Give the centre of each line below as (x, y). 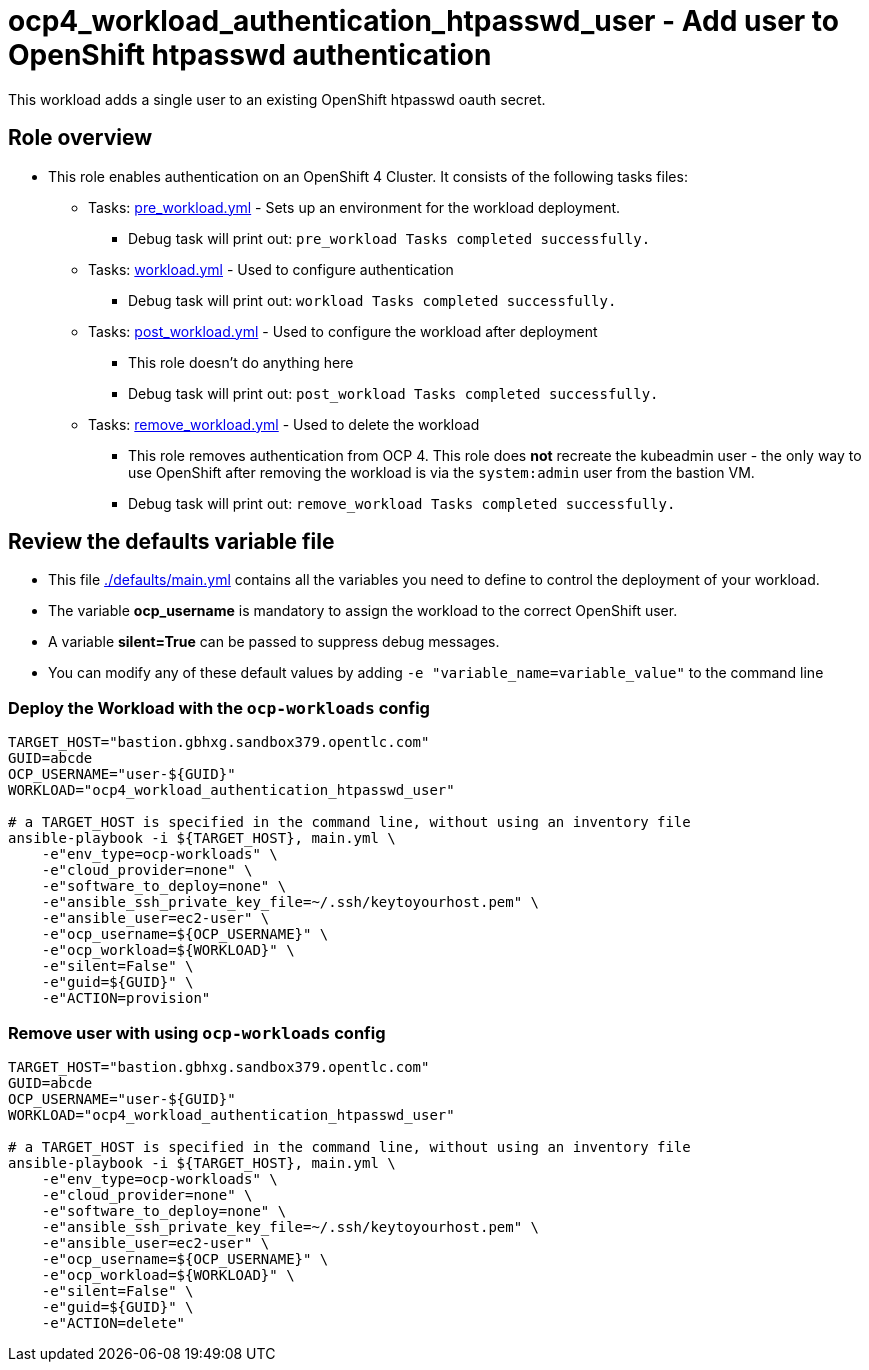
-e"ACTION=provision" (126, 998)
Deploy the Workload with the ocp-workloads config (219, 707)
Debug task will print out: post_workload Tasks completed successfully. (393, 393)
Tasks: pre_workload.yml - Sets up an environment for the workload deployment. (354, 207)
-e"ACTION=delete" (113, 1322)
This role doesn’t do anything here (241, 362)
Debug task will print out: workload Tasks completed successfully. (372, 300)
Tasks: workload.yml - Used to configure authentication (271, 269)
